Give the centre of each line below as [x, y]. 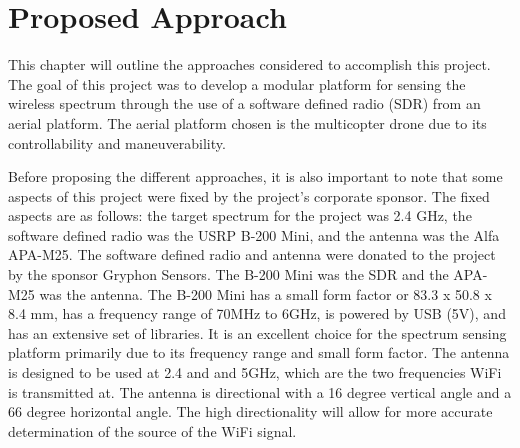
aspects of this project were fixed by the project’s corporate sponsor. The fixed [249, 195]
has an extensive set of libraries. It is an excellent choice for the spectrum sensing [257, 332]
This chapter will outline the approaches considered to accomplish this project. [249, 64]
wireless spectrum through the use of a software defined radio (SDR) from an [244, 103]
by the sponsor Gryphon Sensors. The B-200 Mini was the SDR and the [228, 274]
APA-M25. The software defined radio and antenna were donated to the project [252, 254]
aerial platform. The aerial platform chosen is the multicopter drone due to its [247, 122]
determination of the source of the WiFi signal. [152, 430]
